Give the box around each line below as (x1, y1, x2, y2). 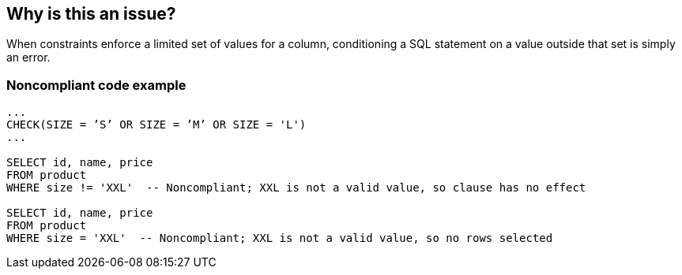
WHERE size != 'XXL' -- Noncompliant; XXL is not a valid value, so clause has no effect (6, 181, 586, 195)
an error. (6, 50, 51, 65)
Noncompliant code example (6, 76, 187, 93)
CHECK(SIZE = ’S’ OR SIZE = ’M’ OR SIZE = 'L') (6, 118, 307, 132)
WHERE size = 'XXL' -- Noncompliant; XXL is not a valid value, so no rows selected (6, 232, 553, 245)
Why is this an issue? (6, 4, 176, 24)
